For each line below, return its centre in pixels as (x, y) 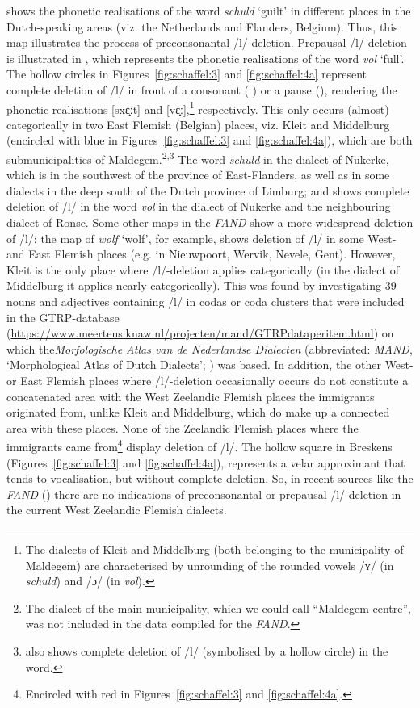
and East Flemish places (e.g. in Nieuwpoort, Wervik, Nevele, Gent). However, (201, 254)
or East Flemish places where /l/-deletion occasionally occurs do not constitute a (208, 380)
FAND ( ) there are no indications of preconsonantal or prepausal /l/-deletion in (204, 494)
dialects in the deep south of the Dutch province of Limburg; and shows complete (208, 190)
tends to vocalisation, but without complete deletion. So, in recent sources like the (210, 478)
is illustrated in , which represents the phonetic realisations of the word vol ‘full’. (206, 58)
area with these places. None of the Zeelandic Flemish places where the (183, 427)
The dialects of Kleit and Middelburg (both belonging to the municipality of (214, 549)
